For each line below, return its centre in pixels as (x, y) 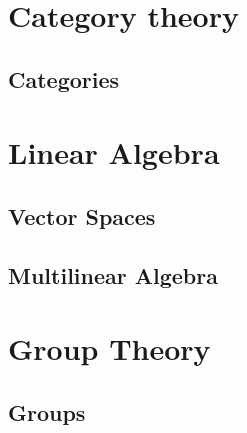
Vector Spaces (82, 215)
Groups (47, 411)
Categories (64, 78)
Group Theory (109, 348)
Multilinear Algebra (113, 274)
